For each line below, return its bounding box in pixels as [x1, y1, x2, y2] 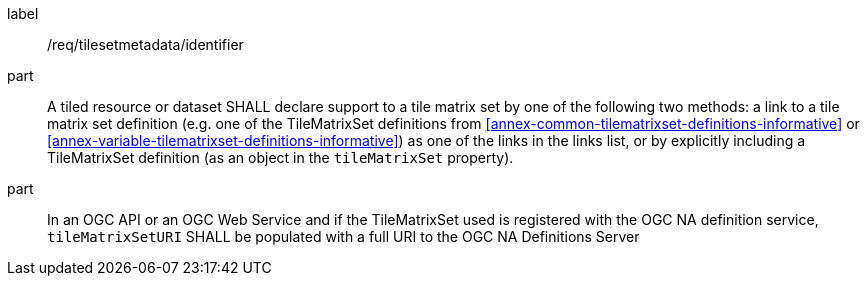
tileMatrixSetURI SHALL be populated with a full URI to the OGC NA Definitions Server [47, 228, 640, 245]
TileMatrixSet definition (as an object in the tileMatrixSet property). [47, 149, 514, 166]
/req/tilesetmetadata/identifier [47, 36, 244, 53]
